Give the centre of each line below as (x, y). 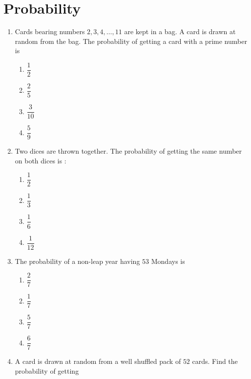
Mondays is (168, 261)
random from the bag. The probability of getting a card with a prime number (131, 41)
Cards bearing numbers (50, 31)
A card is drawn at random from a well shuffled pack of (98, 361)
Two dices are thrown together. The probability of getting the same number (128, 151)
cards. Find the (215, 361)
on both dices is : (41, 160)
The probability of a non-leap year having (77, 261)
